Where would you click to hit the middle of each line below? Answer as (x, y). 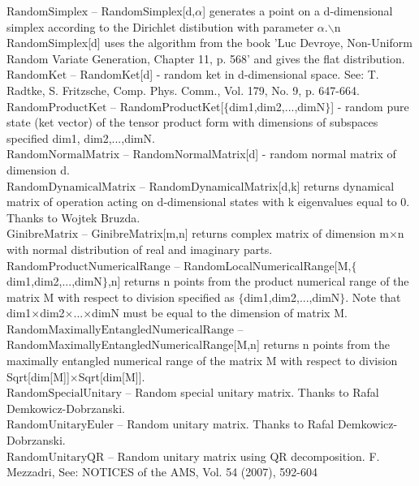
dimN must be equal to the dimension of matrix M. (220, 313)
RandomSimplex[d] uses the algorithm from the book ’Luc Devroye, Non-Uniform (209, 43)
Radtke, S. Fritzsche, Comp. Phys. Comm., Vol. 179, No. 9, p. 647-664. (183, 90)
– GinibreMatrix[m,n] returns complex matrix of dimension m (235, 233)
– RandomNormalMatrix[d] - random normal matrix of (259, 154)
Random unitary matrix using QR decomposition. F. (248, 456)
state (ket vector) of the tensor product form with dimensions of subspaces (192, 122)
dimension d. (38, 169)
